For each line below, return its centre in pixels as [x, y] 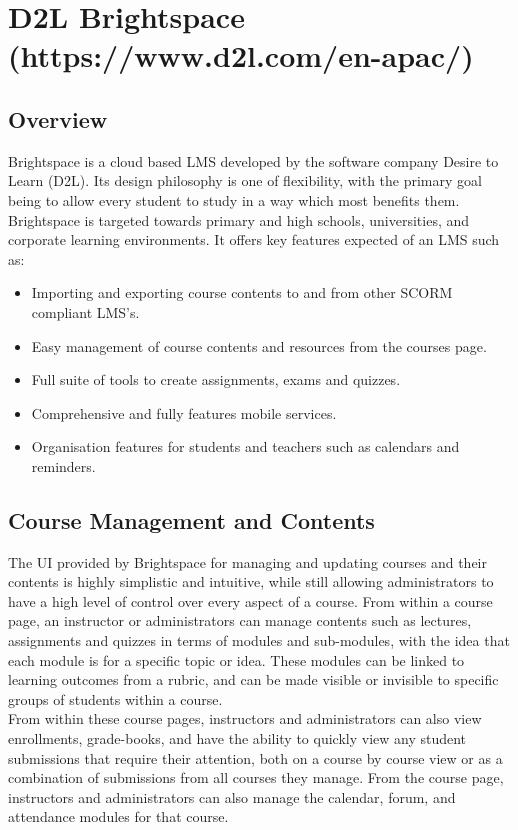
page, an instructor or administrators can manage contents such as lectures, [240, 620]
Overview [58, 118]
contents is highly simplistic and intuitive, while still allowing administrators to [251, 581]
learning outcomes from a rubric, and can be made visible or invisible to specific [253, 679]
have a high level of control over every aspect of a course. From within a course [250, 600]
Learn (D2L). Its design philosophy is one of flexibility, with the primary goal [245, 180]
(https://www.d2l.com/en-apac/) [241, 55]
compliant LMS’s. [85, 311]
